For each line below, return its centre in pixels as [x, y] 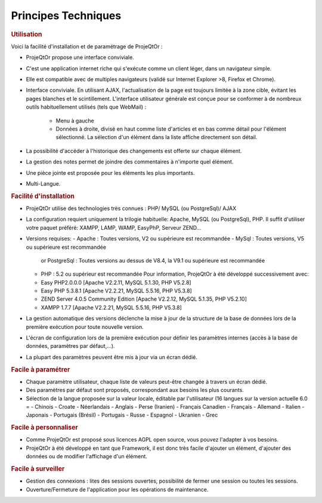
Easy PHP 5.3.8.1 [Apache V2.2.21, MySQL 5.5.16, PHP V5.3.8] [116, 291]
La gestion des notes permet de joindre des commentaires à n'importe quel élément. [130, 162]
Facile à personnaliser [45, 428]
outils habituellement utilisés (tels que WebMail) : [86, 107]
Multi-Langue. [43, 183]
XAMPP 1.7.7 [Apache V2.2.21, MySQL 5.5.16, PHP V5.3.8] [111, 307]
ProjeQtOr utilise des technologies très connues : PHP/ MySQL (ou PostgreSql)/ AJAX [131, 208]
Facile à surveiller [38, 469]
